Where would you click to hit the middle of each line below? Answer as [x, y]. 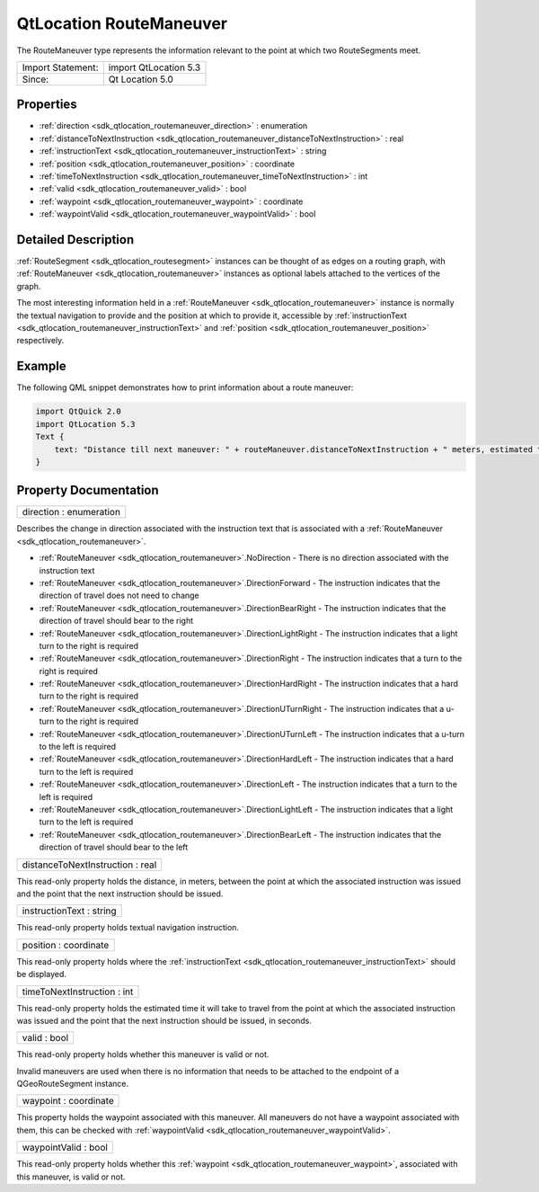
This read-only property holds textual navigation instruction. [128, 928]
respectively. [40, 341]
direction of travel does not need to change [119, 596]
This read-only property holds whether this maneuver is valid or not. [143, 1054]
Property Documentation [88, 490]
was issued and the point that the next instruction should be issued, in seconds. [164, 1020]
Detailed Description [75, 240]
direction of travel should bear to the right [116, 621]
